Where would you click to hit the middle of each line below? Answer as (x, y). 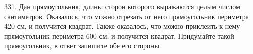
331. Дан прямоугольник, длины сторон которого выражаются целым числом (122, 6)
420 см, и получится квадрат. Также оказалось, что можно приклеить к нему (122, 26)
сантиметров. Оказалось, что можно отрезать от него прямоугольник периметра (126, 16)
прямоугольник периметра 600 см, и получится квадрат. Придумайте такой (119, 36)
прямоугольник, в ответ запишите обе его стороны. (83, 46)
